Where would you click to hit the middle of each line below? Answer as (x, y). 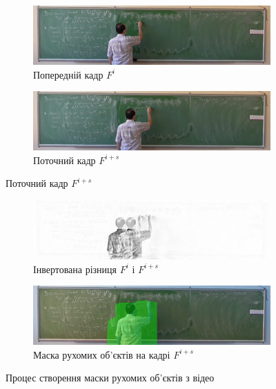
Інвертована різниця (75, 269)
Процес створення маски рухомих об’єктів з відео (110, 378)
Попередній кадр (68, 74)
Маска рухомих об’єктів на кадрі (102, 354)
